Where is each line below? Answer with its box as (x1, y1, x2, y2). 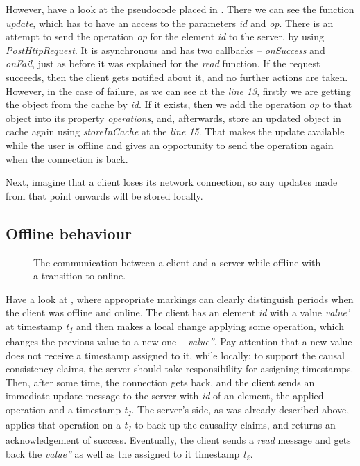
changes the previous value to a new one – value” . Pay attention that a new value (6, 334, 352, 349)
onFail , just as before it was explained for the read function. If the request (6, 56, 320, 71)
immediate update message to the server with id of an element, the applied (6, 388, 324, 403)
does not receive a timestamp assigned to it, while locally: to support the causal (6, 347, 345, 362)
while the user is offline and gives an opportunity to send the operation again (6, 137, 334, 152)
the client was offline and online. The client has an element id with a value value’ (6, 305, 350, 320)
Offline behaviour (6, 222, 132, 243)
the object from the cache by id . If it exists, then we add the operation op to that (6, 97, 352, 112)
